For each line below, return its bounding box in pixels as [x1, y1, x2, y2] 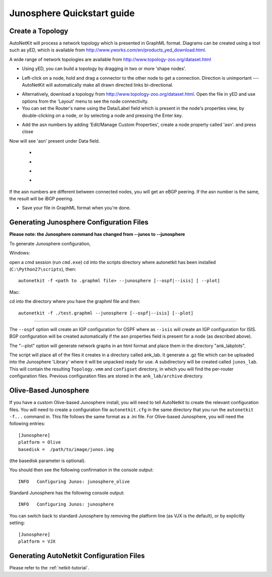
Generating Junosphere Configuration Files [9, 218, 149, 227]
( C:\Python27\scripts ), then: [9, 266, 77, 272]
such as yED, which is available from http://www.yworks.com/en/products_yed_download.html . [9, 47, 207, 53]
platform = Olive [18, 439, 61, 445]
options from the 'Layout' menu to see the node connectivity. [22, 98, 149, 104]
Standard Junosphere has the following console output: [9, 490, 125, 496]
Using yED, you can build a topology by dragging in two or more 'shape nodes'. [22, 66, 186, 72]
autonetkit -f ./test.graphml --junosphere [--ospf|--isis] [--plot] [18, 310, 194, 316]
